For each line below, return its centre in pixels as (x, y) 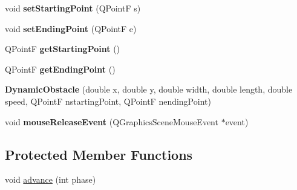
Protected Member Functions (99, 154)
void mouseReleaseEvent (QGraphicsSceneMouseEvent (112, 121)
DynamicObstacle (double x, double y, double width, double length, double (149, 89)
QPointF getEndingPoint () (60, 69)
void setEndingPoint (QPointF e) (71, 28)
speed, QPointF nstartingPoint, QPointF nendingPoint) (108, 101)
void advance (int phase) (51, 179)
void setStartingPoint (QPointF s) (73, 8)
